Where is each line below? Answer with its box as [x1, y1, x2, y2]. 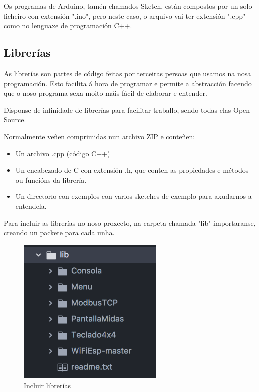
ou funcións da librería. [15, 174, 87, 185]
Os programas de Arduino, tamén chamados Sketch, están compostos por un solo [4, 1, 252, 11]
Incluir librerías [24, 380, 71, 390]
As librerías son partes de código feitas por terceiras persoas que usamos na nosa [4, 68, 251, 78]
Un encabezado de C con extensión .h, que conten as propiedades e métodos [15, 165, 249, 175]
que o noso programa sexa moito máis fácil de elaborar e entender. [4, 88, 207, 98]
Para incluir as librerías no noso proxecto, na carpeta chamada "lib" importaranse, [4, 217, 256, 228]
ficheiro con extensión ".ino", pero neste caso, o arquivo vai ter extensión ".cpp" [4, 10, 246, 21]
